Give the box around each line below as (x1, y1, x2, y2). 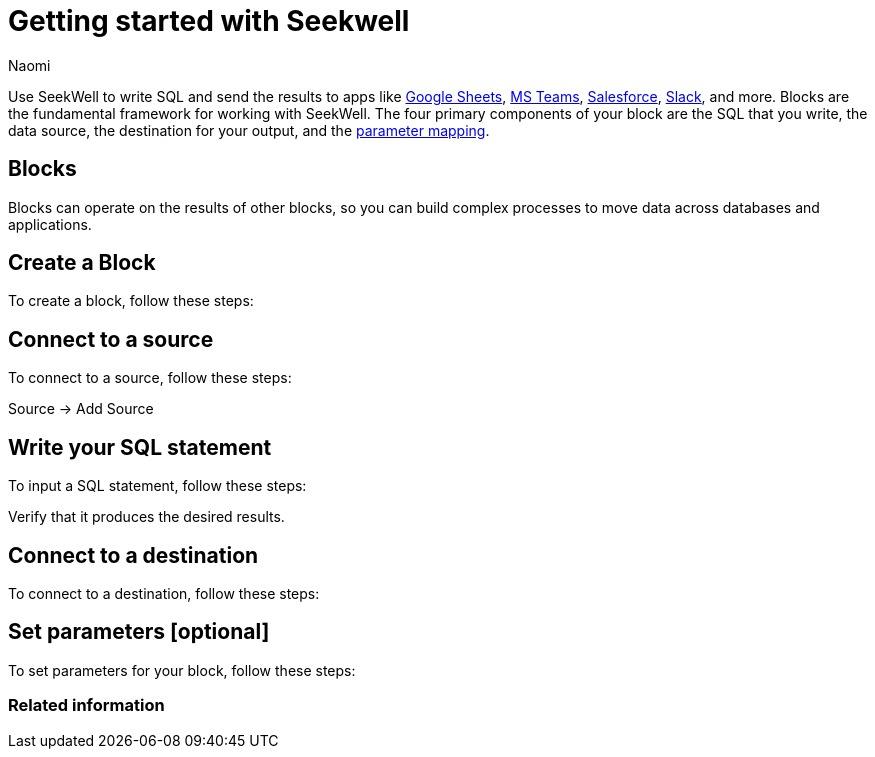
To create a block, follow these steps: (8, 292, 254, 310)
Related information (8, 695, 165, 716)
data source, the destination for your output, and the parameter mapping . (8, 121, 490, 139)
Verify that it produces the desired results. (8, 508, 285, 526)
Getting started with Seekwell (8, 4, 410, 38)
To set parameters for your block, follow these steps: (8, 661, 356, 679)
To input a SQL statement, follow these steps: (8, 477, 307, 495)
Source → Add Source (8, 400, 154, 418)
